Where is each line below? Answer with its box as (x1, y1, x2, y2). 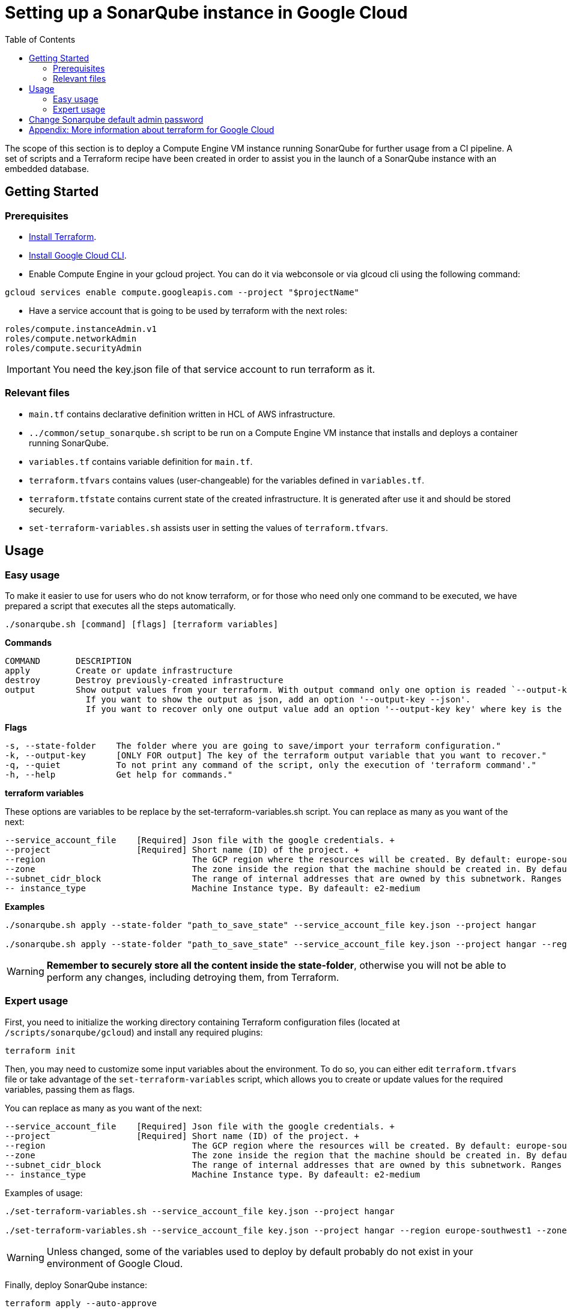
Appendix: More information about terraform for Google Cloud (29, 124, 274, 135)
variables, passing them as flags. (5, 1084, 135, 1095)
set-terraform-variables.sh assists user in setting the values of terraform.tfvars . (29, 522, 389, 533)
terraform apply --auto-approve (5, 1298, 157, 1308)
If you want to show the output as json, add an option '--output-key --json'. (85, 694, 471, 704)
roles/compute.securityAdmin (5, 343, 142, 353)
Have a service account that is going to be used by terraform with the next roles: (29, 305, 347, 316)
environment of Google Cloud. (46, 1257, 183, 1270)
